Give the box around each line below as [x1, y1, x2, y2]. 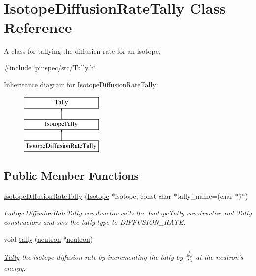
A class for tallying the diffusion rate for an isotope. [4, 46, 160, 56]
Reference [4, 17, 72, 37]
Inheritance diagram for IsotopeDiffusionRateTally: [4, 79, 158, 89]
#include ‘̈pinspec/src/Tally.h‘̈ [4, 62, 96, 72]
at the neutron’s [196, 251, 243, 262]
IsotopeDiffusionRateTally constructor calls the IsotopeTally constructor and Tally [4, 207, 252, 217]
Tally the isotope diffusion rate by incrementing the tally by [4, 251, 183, 262]
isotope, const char [115, 191, 171, 201]
